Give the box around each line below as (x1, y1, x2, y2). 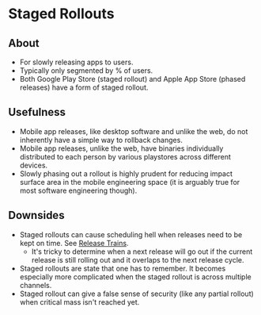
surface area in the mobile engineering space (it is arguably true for (19, 177, 240, 186)
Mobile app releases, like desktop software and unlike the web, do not (19, 126, 248, 136)
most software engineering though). (19, 186, 138, 195)
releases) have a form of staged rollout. (19, 83, 149, 92)
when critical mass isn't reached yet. (19, 297, 140, 306)
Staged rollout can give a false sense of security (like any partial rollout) (19, 289, 255, 298)
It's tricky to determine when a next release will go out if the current (31, 247, 253, 256)
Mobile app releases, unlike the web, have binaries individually (19, 144, 224, 153)
